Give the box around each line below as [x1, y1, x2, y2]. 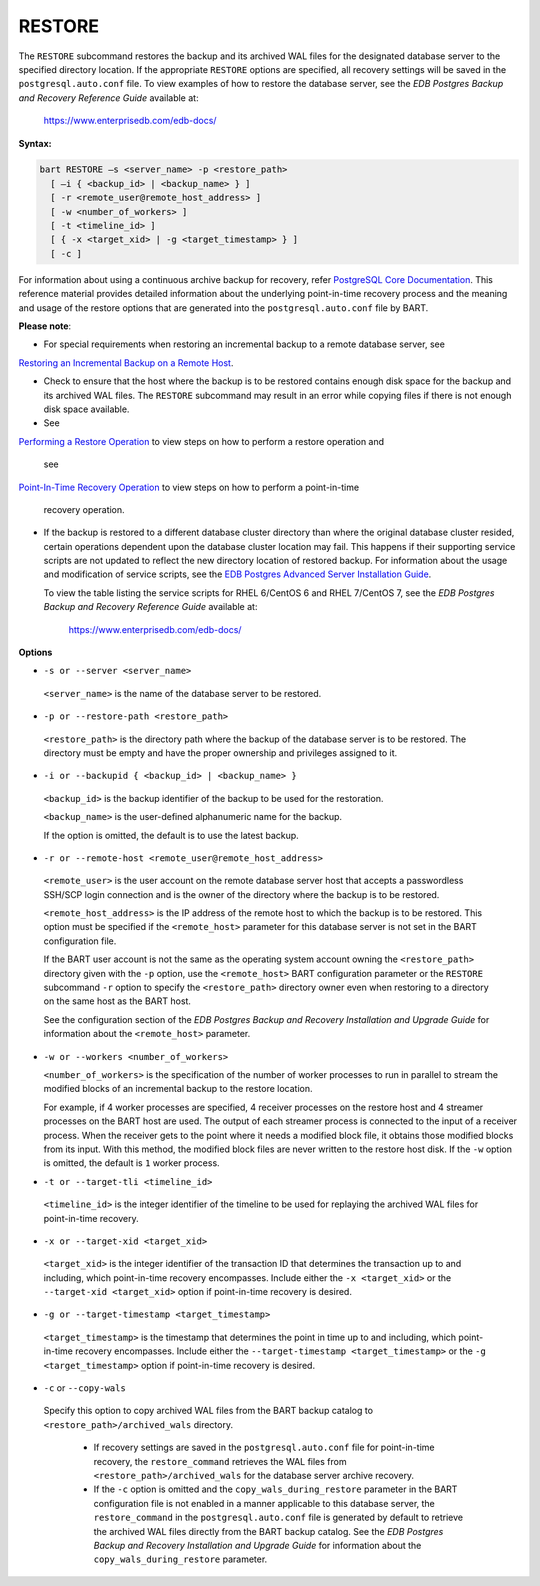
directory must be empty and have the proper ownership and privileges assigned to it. [43, 746, 398, 759]
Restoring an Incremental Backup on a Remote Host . [18, 356, 234, 369]
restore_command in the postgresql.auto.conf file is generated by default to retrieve [93, 1511, 464, 1524]
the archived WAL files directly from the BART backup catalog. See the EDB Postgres [93, 1525, 444, 1537]
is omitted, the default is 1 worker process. [43, 1157, 220, 1169]
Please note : [18, 320, 72, 332]
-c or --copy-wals [43, 1382, 127, 1394]
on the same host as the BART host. [43, 995, 192, 1007]
